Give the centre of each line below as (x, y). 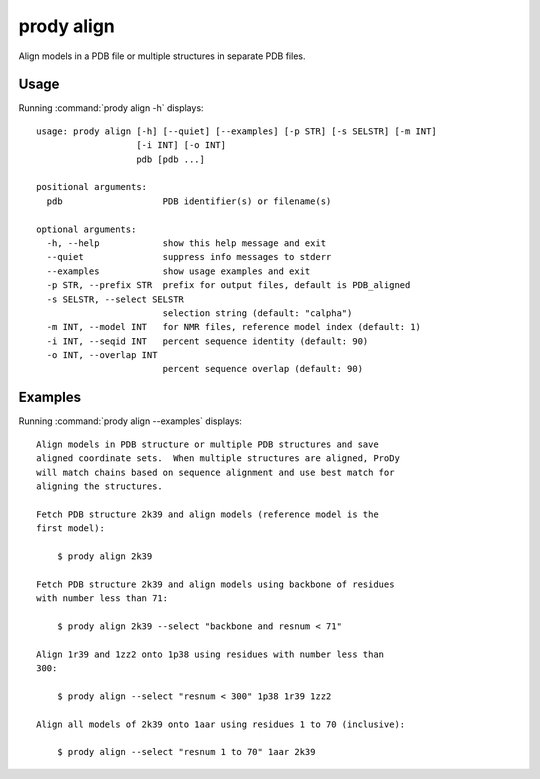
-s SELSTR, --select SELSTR (115, 299)
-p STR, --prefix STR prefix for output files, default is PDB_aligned (228, 285)
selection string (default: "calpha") (257, 313)
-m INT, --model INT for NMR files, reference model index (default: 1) (234, 327)
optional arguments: (86, 229)
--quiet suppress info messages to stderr (189, 257)
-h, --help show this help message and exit (186, 243)
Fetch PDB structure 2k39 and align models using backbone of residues (215, 584)
